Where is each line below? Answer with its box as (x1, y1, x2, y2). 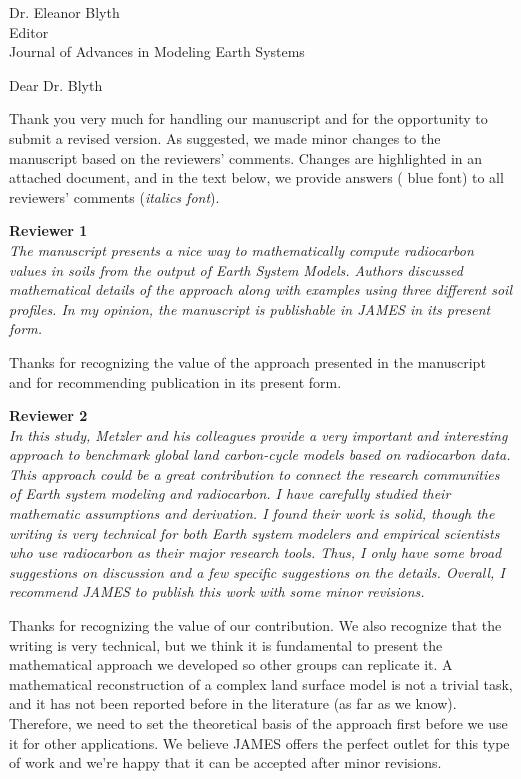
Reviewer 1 (9, 220, 88, 241)
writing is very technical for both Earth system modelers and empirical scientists (9, 522, 500, 543)
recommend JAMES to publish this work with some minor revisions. (9, 581, 425, 602)
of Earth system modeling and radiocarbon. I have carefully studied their (9, 483, 451, 504)
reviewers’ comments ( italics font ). (9, 186, 220, 207)
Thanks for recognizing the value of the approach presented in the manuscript (9, 351, 486, 372)
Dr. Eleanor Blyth (9, 2, 120, 22)
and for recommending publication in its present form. (9, 371, 342, 392)
